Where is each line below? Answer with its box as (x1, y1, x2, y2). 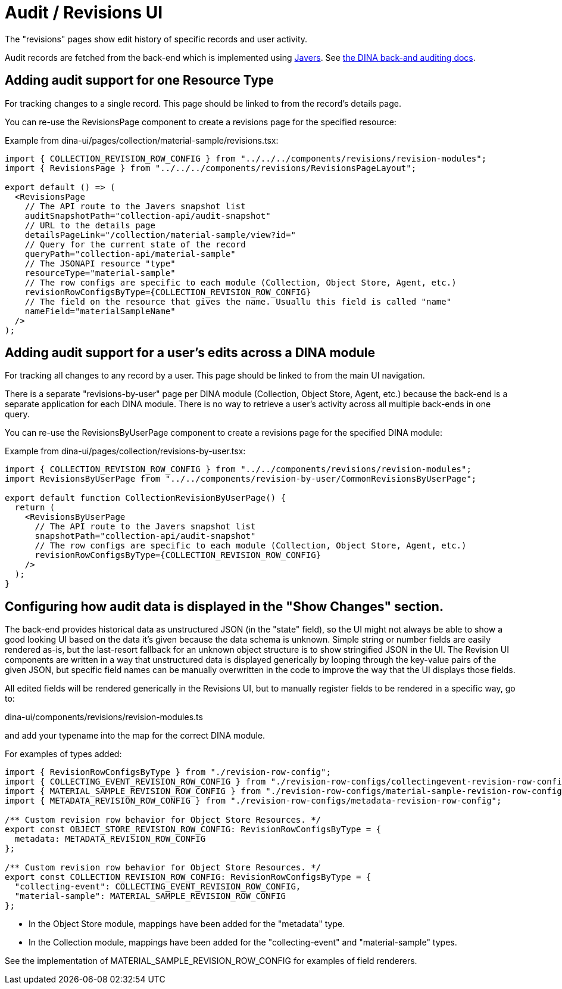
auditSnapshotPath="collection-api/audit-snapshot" (24, 210, 271, 221)
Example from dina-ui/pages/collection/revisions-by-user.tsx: (5, 446, 246, 457)
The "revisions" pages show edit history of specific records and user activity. (5, 33, 308, 44)
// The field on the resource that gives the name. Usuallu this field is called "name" (24, 296, 452, 306)
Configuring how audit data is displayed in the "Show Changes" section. (5, 599, 444, 614)
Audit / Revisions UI (5, 2, 163, 23)
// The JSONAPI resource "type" (24, 258, 176, 268)
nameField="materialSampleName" (24, 306, 176, 316)
